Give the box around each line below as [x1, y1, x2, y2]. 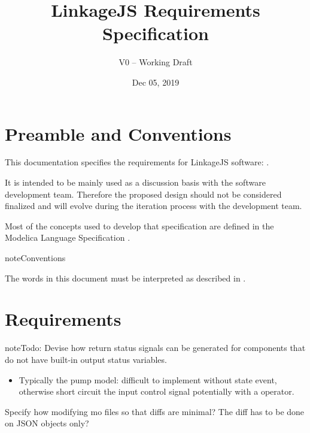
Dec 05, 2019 [132, 75, 180, 88]
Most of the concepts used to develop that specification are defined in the [5, 219, 274, 232]
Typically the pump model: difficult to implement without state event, [19, 373, 277, 386]
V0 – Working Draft [118, 56, 193, 68]
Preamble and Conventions [5, 121, 232, 146]
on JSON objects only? [5, 417, 89, 429]
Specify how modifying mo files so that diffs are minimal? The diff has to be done [5, 405, 305, 417]
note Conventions [5, 252, 66, 264]
